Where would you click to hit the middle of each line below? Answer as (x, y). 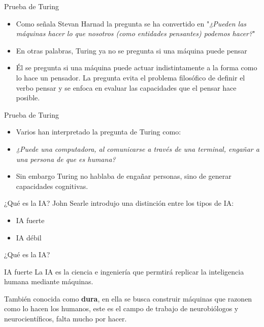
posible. (28, 98)
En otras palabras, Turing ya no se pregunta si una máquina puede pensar (131, 50)
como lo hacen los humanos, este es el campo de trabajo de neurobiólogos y (121, 308)
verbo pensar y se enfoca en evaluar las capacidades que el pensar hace (126, 87)
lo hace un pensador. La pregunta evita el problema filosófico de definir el (130, 77)
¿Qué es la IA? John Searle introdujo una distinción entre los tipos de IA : (119, 203)
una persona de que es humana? (66, 159)
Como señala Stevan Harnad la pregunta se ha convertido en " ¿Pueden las (131, 23)
